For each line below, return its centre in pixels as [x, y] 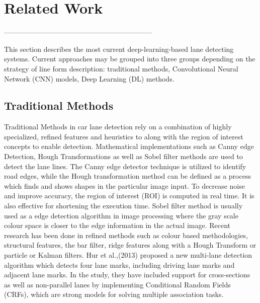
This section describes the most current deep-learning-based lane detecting [119, 49]
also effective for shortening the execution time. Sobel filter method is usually [123, 206]
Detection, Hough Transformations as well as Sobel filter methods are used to [123, 156]
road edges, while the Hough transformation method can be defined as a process [127, 176]
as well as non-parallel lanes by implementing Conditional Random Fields [117, 284]
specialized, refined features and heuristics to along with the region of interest [124, 136]
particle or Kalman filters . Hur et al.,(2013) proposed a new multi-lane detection [128, 255]
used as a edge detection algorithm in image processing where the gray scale [121, 215]
